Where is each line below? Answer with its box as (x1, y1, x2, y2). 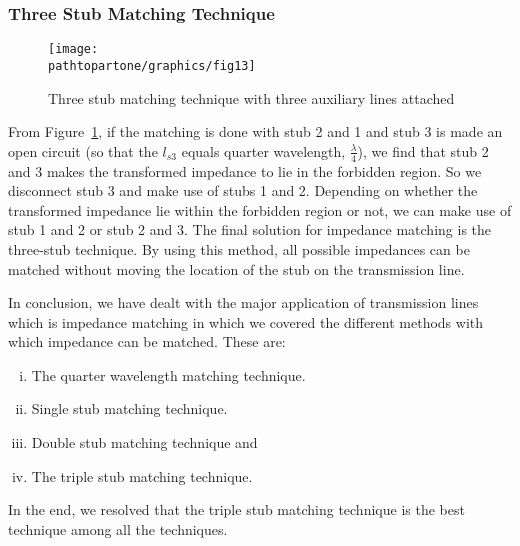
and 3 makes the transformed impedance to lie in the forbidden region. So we (8, 160, 482, 181)
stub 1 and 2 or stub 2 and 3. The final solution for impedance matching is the (8, 219, 492, 240)
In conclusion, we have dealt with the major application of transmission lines (8, 292, 479, 313)
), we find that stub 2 (357, 140, 489, 161)
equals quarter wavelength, (181, 140, 346, 161)
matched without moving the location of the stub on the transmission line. (8, 258, 465, 279)
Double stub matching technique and (31, 432, 258, 453)
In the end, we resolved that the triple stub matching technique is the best (8, 499, 465, 520)
